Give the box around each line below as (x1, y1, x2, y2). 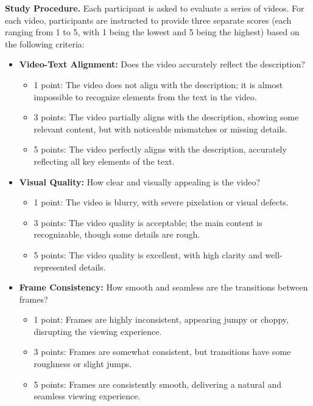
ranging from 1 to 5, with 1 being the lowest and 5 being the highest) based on (5, 26, 300, 38)
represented (33, 260, 77, 273)
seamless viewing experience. (33, 390, 141, 402)
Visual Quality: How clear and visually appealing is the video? (19, 175, 261, 188)
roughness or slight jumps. (33, 357, 132, 370)
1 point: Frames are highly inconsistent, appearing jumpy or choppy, (33, 313, 289, 326)
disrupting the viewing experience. (33, 325, 162, 337)
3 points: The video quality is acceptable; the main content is (33, 216, 262, 229)
